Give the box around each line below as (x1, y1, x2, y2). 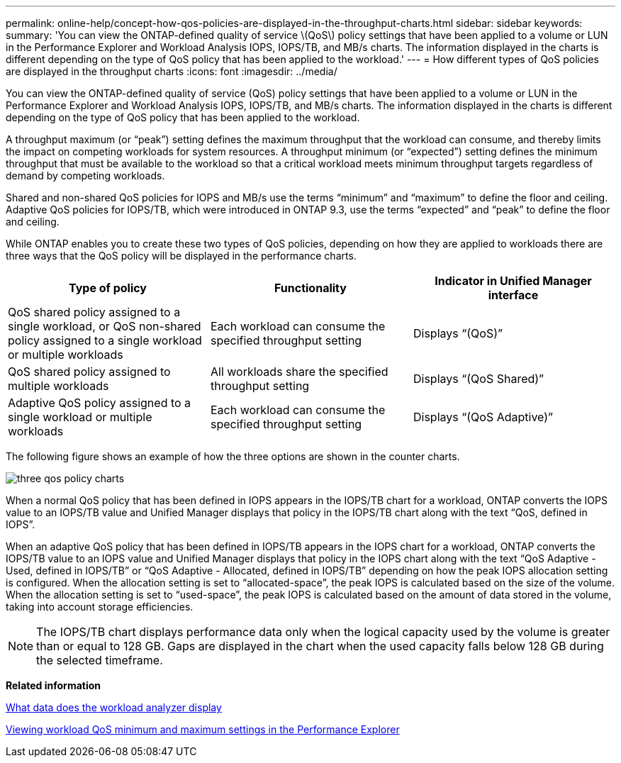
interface (488, 288, 539, 302)
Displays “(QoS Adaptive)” (413, 410, 554, 424)
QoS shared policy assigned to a (8, 305, 181, 319)
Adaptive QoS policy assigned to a (8, 396, 191, 410)
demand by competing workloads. (6, 169, 165, 182)
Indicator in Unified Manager (435, 274, 592, 288)
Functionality (274, 281, 347, 295)
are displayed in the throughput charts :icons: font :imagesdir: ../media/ (6, 65, 337, 77)
